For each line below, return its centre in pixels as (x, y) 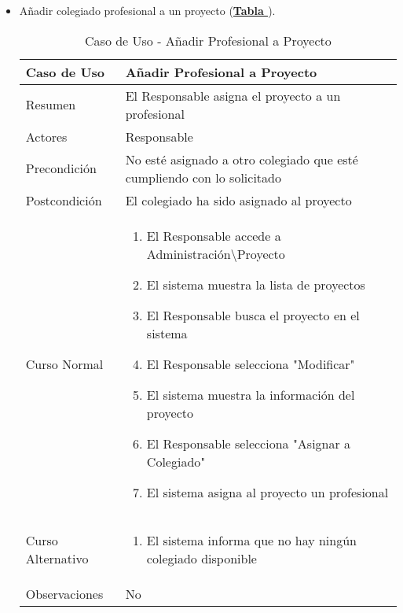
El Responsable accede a (214, 235)
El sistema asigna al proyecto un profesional (267, 492)
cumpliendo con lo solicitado (203, 177)
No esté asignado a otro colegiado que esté (242, 159)
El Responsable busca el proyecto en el (253, 315)
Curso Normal (64, 364)
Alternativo (57, 558)
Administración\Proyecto (216, 253)
